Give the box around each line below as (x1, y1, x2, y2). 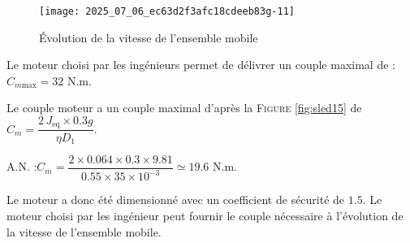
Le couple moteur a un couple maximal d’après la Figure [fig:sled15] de (6, 99, 362, 116)
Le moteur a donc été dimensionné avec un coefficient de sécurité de (6, 191, 345, 208)
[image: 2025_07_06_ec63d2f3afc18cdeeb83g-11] (39, 6, 295, 17)
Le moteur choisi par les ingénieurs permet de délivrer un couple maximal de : (6, 56, 395, 73)
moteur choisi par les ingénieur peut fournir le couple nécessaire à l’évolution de (6, 206, 404, 223)
